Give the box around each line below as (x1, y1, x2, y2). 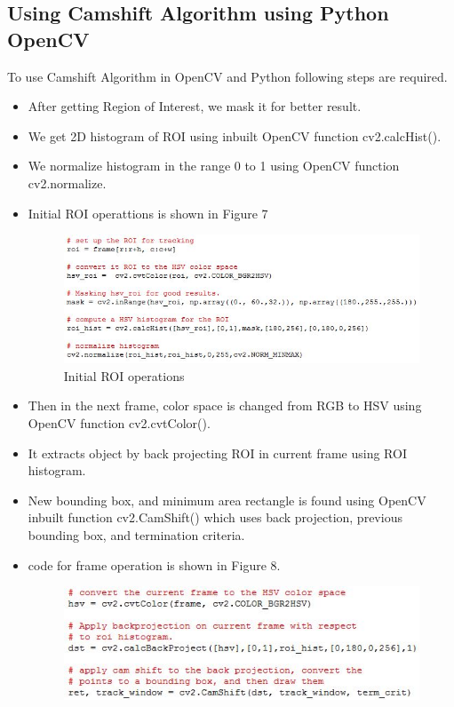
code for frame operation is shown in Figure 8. (28, 555, 281, 574)
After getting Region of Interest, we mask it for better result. (28, 97, 362, 115)
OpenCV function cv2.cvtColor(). (28, 414, 211, 433)
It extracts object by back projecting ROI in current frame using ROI (28, 443, 407, 462)
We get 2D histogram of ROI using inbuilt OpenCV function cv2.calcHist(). (28, 126, 442, 145)
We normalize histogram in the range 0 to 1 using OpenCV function (28, 156, 400, 175)
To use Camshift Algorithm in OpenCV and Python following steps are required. (7, 67, 448, 85)
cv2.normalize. (28, 173, 107, 192)
